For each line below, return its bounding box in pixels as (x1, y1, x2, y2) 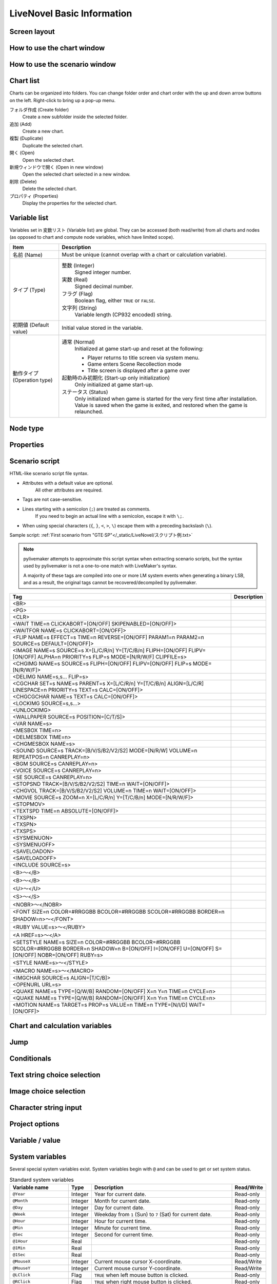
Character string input (9, 1103, 82, 1112)
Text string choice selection (9, 1070, 101, 1079)
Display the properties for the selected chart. (22, 200, 117, 206)
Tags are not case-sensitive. (22, 496, 83, 503)
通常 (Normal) (62, 338, 95, 345)
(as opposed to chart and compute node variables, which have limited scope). (9, 234, 174, 240)
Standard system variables (9, 1176, 74, 1183)
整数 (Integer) (62, 262, 95, 269)
